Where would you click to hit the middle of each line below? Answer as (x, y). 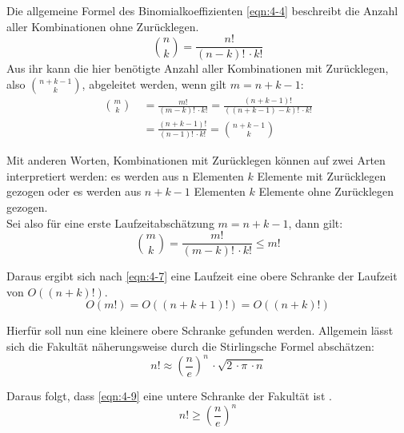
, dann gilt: (316, 222)
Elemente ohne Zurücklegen (326, 191)
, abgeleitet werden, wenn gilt (154, 83)
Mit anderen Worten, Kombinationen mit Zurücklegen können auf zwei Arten (196, 160)
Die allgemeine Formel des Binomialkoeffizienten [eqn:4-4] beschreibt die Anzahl (202, 10)
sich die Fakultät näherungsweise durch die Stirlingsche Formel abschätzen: (190, 346)
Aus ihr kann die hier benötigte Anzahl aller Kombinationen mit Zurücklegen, (198, 68)
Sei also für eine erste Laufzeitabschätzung (110, 222)
